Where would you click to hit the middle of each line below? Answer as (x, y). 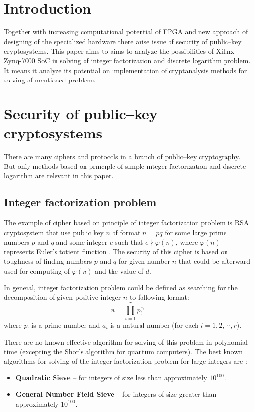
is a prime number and (66, 324)
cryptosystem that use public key (54, 232)
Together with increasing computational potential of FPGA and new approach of (126, 32)
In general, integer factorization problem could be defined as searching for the (121, 287)
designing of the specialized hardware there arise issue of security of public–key (123, 41)
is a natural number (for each (154, 324)
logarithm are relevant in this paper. (59, 176)
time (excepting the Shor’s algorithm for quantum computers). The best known (124, 351)
